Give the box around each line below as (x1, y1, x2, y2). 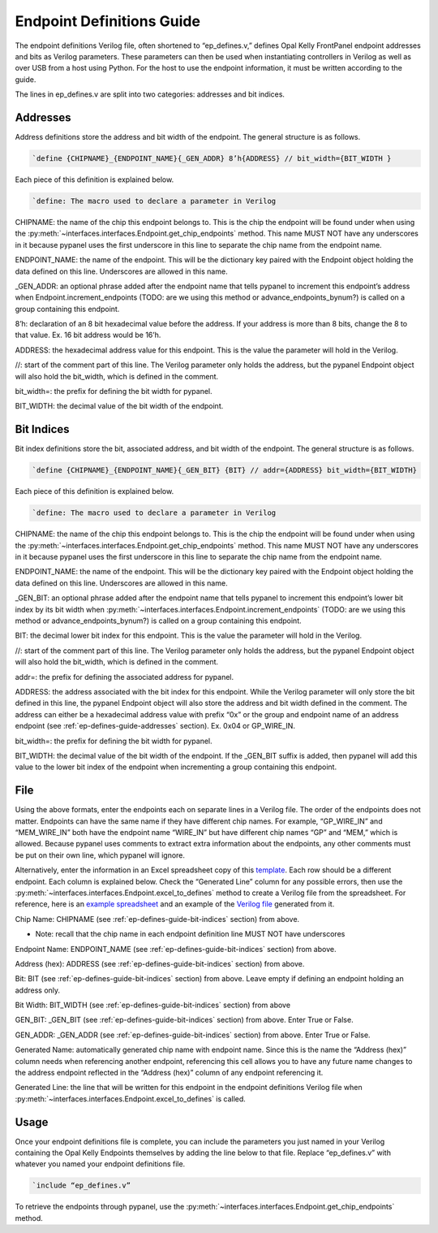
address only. (15, 985, 61, 995)
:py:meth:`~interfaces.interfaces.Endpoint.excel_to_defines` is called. (15, 1093, 247, 1104)
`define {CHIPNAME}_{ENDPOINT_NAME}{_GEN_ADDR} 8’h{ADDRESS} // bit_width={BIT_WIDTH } (32, 154, 392, 162)
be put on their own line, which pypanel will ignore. (15, 850, 186, 860)
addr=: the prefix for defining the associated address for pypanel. (15, 672, 234, 681)
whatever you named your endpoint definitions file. (15, 1159, 186, 1169)
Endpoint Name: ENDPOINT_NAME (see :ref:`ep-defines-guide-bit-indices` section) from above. (15, 944, 337, 954)
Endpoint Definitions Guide (15, 12, 200, 30)
